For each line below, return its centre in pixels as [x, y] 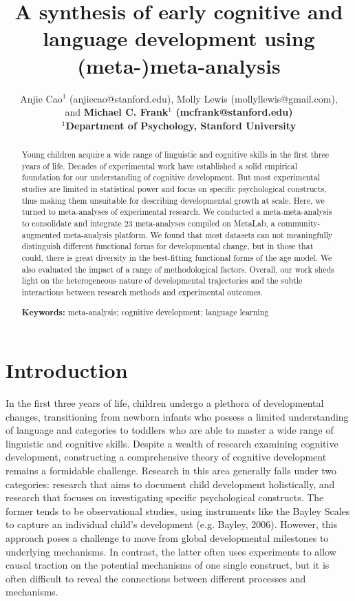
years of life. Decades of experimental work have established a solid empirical [160, 166]
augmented [41, 234]
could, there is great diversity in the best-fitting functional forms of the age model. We [177, 257]
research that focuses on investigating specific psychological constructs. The [165, 497]
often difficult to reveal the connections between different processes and [156, 578]
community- [299, 223]
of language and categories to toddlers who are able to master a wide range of [170, 430]
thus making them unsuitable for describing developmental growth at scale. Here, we [173, 200]
